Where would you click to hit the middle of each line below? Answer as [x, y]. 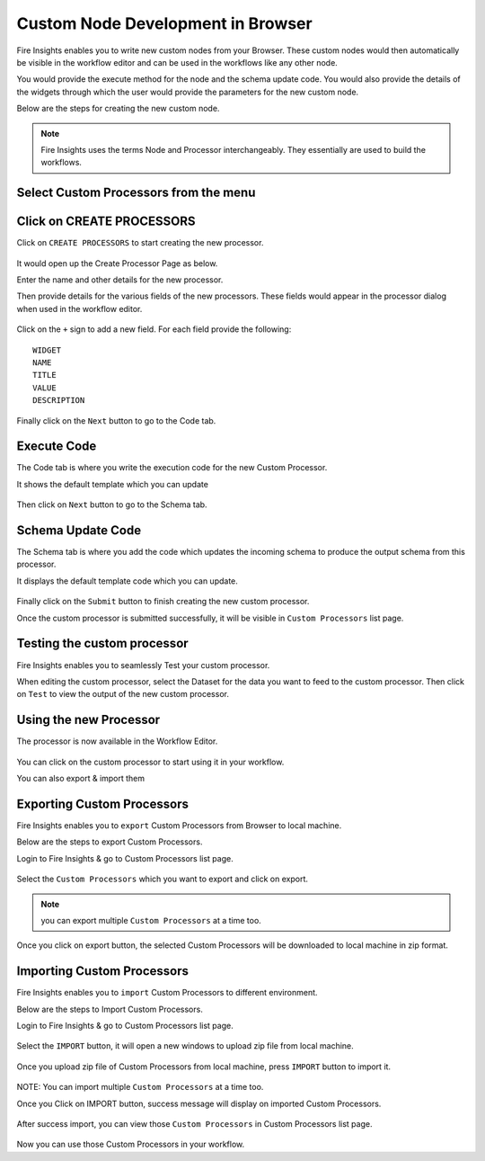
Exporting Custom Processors [102, 804]
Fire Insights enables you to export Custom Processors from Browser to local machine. [179, 825]
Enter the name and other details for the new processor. [120, 280]
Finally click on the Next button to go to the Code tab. [116, 420]
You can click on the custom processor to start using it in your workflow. [150, 762]
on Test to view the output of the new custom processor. [123, 694]
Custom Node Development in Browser [165, 23]
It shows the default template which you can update [112, 484]
